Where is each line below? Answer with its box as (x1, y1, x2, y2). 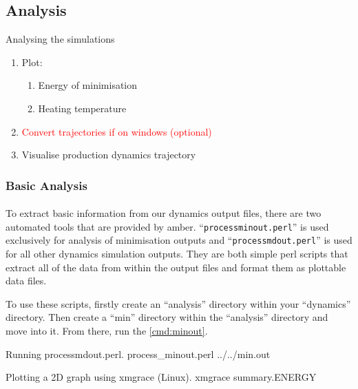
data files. (6, 273, 47, 288)
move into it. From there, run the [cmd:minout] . (6, 324, 208, 338)
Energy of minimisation (38, 78, 138, 92)
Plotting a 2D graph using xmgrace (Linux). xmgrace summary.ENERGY (6, 370, 317, 384)
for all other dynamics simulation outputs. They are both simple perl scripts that (6, 246, 348, 261)
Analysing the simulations (6, 32, 115, 46)
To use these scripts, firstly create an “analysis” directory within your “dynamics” (6, 296, 351, 311)
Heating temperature (38, 101, 127, 115)
